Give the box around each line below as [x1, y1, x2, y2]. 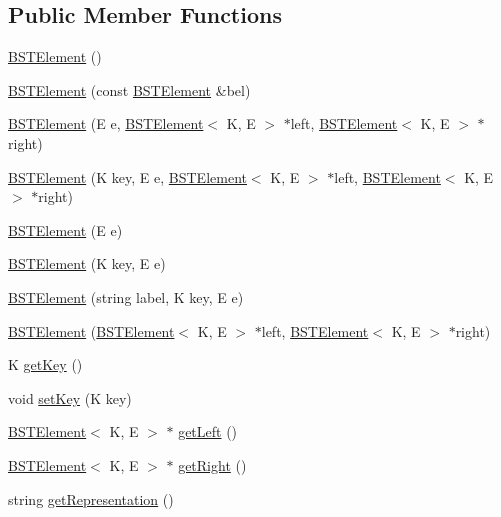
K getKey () [8, 354, 83, 375]
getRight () [178, 454, 247, 475]
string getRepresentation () [8, 488, 174, 509]
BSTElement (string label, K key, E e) [8, 286, 244, 307]
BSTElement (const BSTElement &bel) [8, 79, 251, 100]
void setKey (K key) [8, 387, 132, 408]
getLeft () [178, 421, 238, 442]
